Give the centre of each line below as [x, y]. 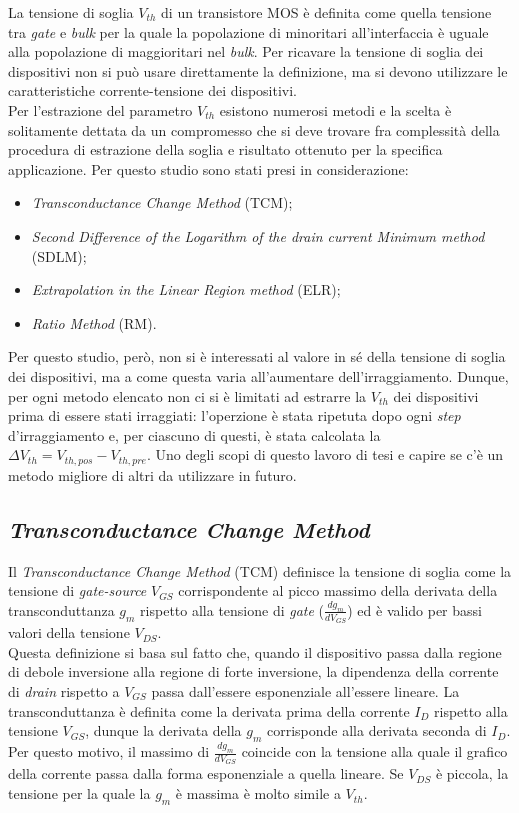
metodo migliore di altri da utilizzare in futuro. [152, 474]
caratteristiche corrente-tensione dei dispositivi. [153, 90]
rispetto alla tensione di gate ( [232, 609]
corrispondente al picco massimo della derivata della [338, 590]
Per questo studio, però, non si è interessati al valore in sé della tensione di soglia [257, 356]
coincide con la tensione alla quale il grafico [374, 751]
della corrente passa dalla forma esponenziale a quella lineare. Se [206, 773]
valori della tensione [69, 632]
